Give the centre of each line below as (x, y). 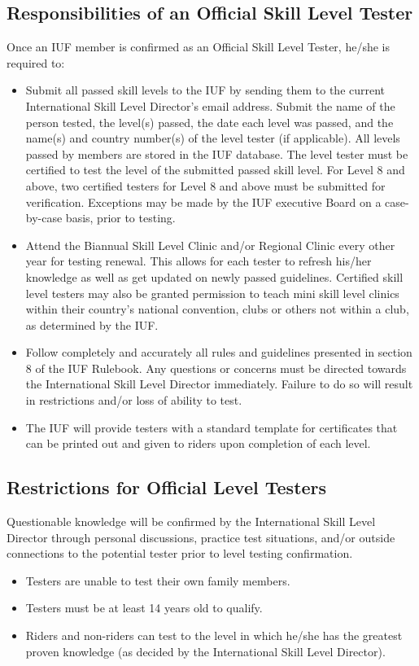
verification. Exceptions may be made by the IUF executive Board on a (203, 202)
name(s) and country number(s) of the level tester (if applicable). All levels (213, 138)
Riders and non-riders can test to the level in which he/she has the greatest (214, 635)
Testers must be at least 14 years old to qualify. (144, 608)
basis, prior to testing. (120, 218)
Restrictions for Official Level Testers (167, 487)
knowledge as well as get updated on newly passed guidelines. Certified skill (214, 276)
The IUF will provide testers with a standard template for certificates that (212, 427)
